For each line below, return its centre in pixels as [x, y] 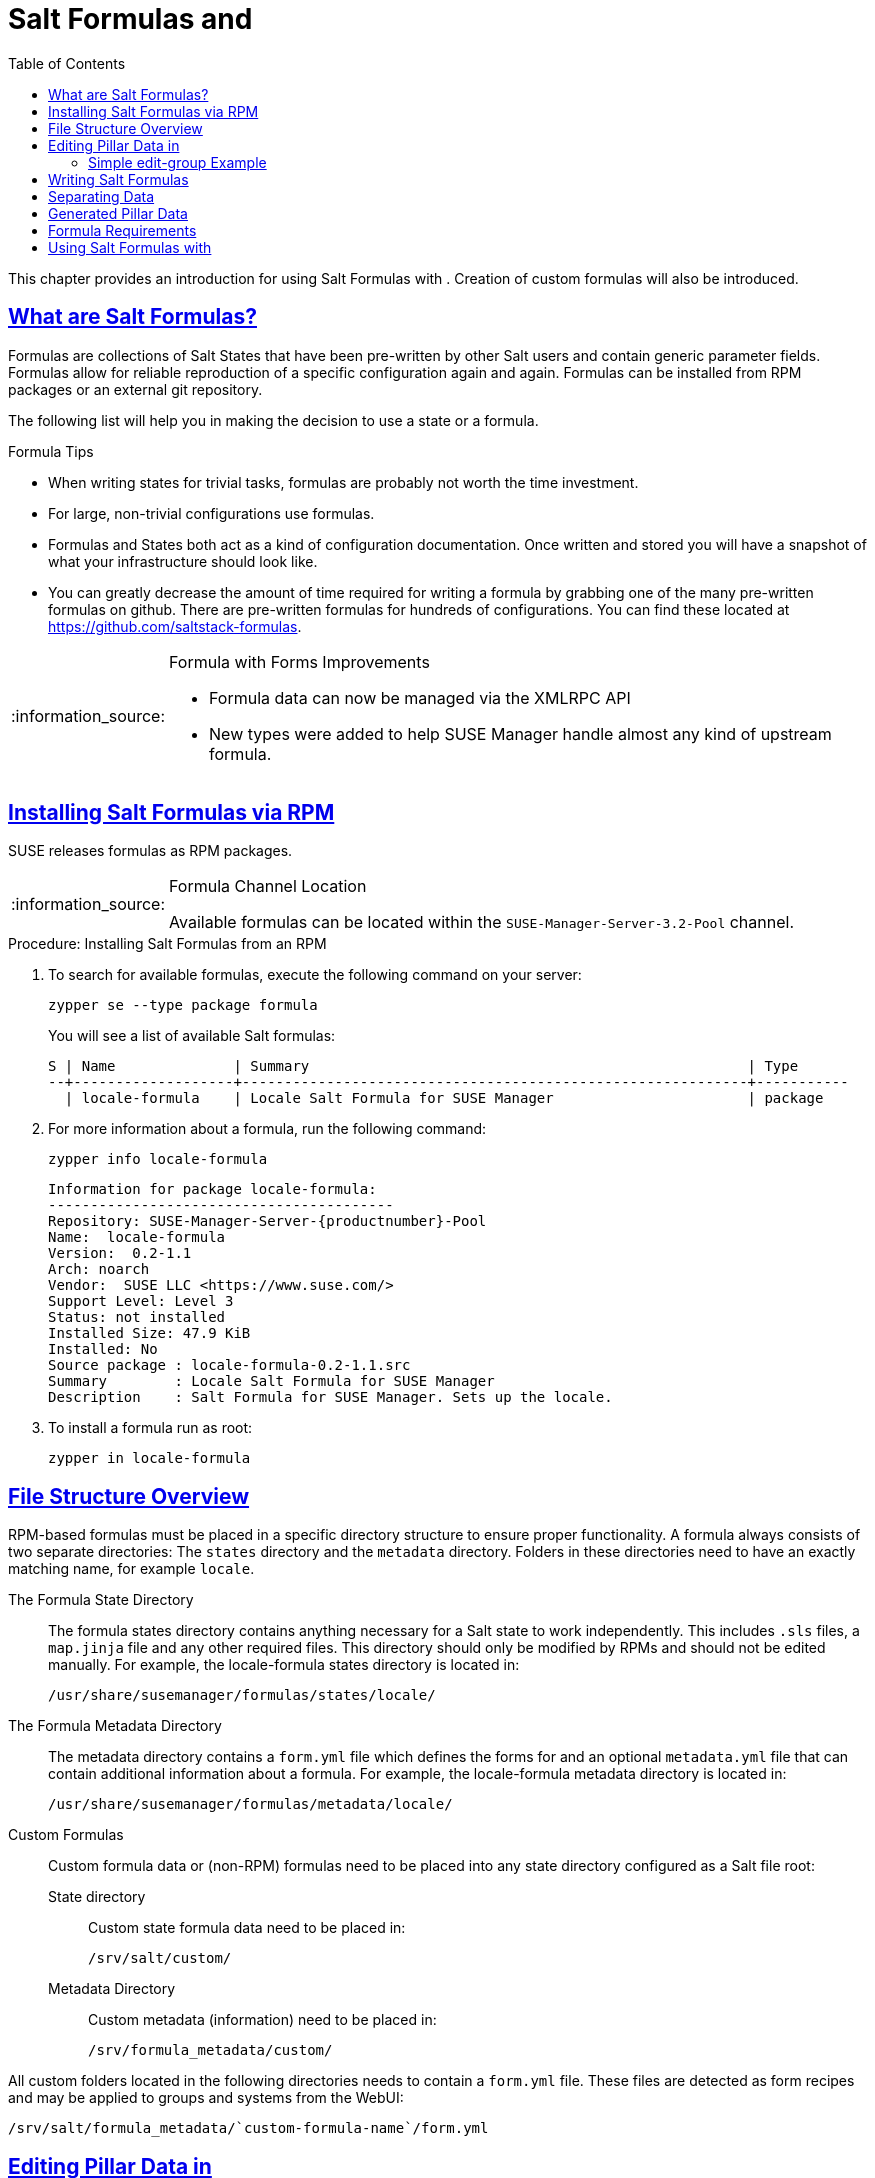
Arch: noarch [99, 1269]
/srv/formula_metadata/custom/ [210, 2050]
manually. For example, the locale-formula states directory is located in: [284, 1665]
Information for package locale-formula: [212, 1189]
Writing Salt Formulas [118, 179]
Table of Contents [67, 63]
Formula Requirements [122, 230]
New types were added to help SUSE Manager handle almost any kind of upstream [520, 733]
